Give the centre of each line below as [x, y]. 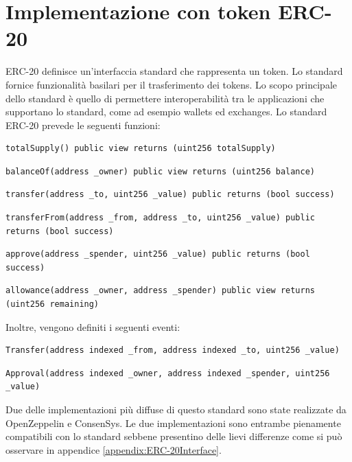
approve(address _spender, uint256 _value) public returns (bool [158, 254]
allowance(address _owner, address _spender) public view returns [161, 291]
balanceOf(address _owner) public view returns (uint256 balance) [161, 171]
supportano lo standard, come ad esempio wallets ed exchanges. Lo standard [166, 112]
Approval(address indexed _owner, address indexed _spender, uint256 [168, 373]
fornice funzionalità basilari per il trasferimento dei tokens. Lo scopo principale [171, 84]
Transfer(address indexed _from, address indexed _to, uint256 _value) [173, 350]
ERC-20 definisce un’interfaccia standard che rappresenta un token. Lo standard [174, 71]
